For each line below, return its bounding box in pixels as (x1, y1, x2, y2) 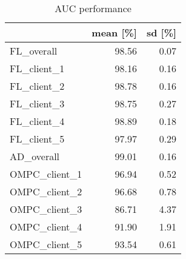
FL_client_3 (10, 96, 65, 110)
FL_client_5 (10, 132, 65, 146)
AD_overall (10, 149, 60, 163)
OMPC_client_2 (10, 184, 82, 198)
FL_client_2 (10, 79, 65, 93)
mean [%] (91, 25, 137, 39)
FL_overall (10, 44, 58, 58)
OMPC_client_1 (10, 167, 82, 181)
